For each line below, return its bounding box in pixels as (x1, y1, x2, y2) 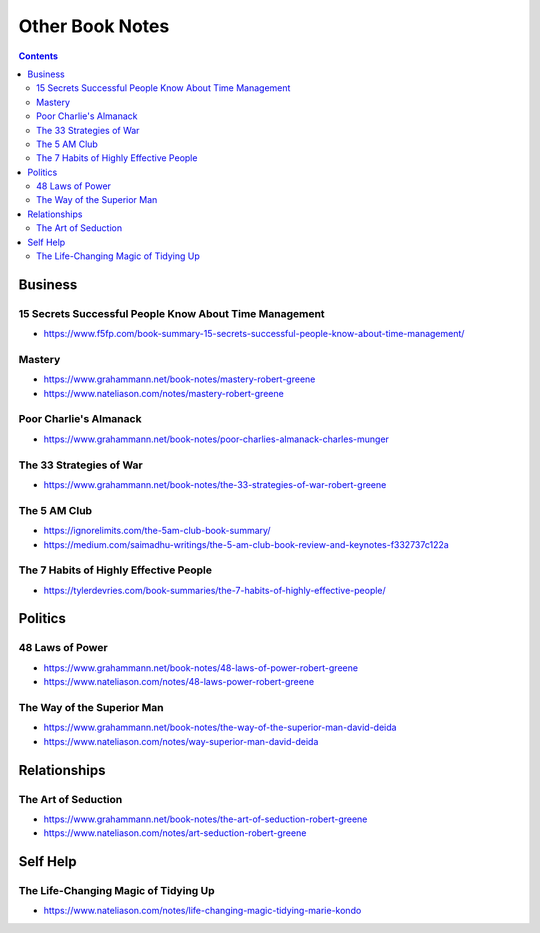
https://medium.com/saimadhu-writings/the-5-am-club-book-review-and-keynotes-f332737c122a (43, 538, 449, 550)
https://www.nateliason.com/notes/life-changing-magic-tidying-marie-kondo (43, 905, 362, 917)
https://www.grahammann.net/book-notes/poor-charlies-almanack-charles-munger (43, 433, 390, 445)
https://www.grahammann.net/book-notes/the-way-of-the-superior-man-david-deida (43, 721, 397, 734)
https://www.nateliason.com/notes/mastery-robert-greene (43, 387, 284, 399)
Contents (18, 50, 59, 62)
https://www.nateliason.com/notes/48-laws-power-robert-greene (43, 676, 315, 688)
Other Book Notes (18, 15, 170, 37)
